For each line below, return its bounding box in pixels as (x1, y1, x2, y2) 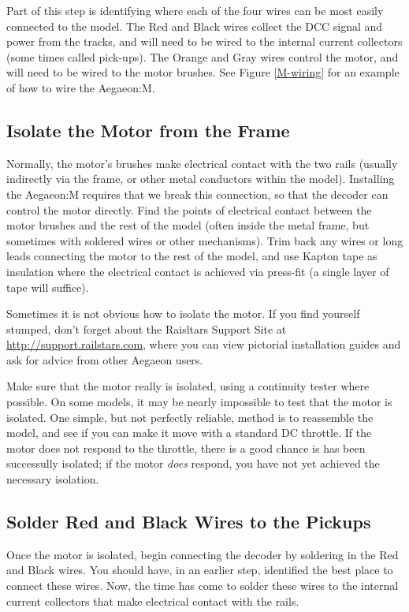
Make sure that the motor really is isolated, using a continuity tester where (6, 378, 370, 394)
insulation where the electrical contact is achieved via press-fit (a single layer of (6, 263, 389, 279)
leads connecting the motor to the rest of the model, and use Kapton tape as (6, 248, 377, 264)
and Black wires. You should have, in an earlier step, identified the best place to (6, 562, 393, 578)
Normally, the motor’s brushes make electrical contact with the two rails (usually (6, 155, 398, 171)
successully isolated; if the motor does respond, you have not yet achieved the (6, 455, 380, 472)
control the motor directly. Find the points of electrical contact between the (6, 201, 372, 218)
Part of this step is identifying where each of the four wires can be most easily (6, 2, 384, 18)
